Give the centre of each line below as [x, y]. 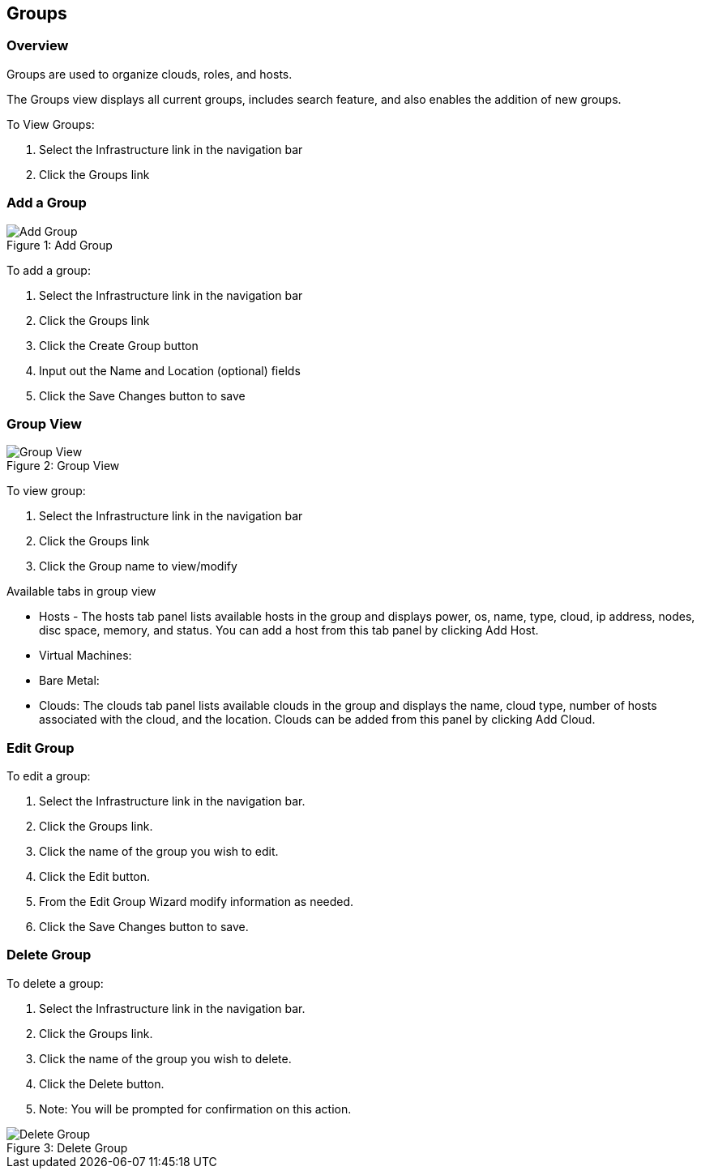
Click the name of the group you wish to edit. [159, 852]
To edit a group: [49, 776]
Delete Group [49, 955]
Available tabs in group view [81, 592]
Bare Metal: [69, 681]
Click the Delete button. [102, 1083]
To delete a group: [55, 983]
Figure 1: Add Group [60, 245]
